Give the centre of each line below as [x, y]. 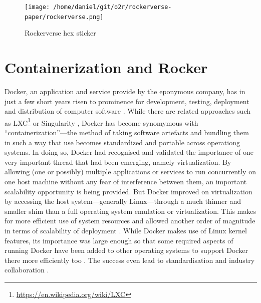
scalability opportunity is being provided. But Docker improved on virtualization [128, 191]
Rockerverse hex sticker [60, 33]
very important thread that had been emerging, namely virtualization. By [118, 162]
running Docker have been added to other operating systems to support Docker [126, 250]
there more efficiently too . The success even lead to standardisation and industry [130, 260]
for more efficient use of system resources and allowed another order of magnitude [130, 221]
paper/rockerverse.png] [64, 17]
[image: [37, 7]
